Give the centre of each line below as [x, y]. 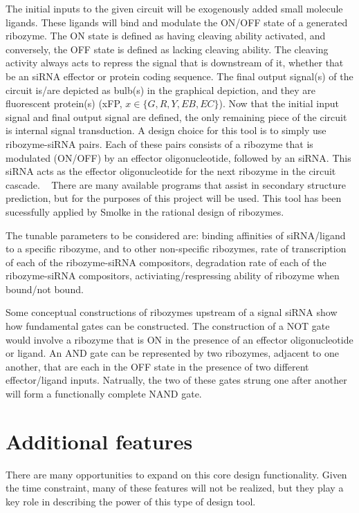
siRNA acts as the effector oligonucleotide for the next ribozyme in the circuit [171, 171]
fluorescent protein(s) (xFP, [64, 103]
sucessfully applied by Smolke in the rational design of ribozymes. [145, 211]
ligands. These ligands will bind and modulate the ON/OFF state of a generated [177, 22]
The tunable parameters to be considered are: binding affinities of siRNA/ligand [176, 235]
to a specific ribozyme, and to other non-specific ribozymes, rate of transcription [176, 249]
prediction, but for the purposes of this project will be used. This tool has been [174, 198]
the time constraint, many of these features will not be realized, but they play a [175, 488]
